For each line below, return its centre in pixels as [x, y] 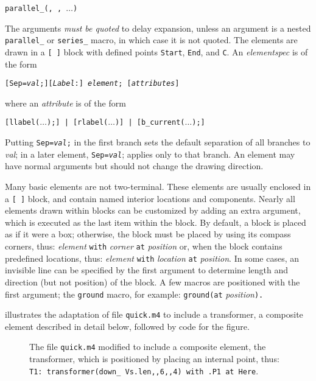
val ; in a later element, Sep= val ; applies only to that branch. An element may [150, 154]
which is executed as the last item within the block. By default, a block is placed [156, 222]
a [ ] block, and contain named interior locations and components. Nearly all [150, 198]
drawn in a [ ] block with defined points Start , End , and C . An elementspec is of [156, 51]
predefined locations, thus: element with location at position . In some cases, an [152, 258]
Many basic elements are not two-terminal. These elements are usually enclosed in [158, 186]
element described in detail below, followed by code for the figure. [127, 326]
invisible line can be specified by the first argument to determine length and [147, 270]
